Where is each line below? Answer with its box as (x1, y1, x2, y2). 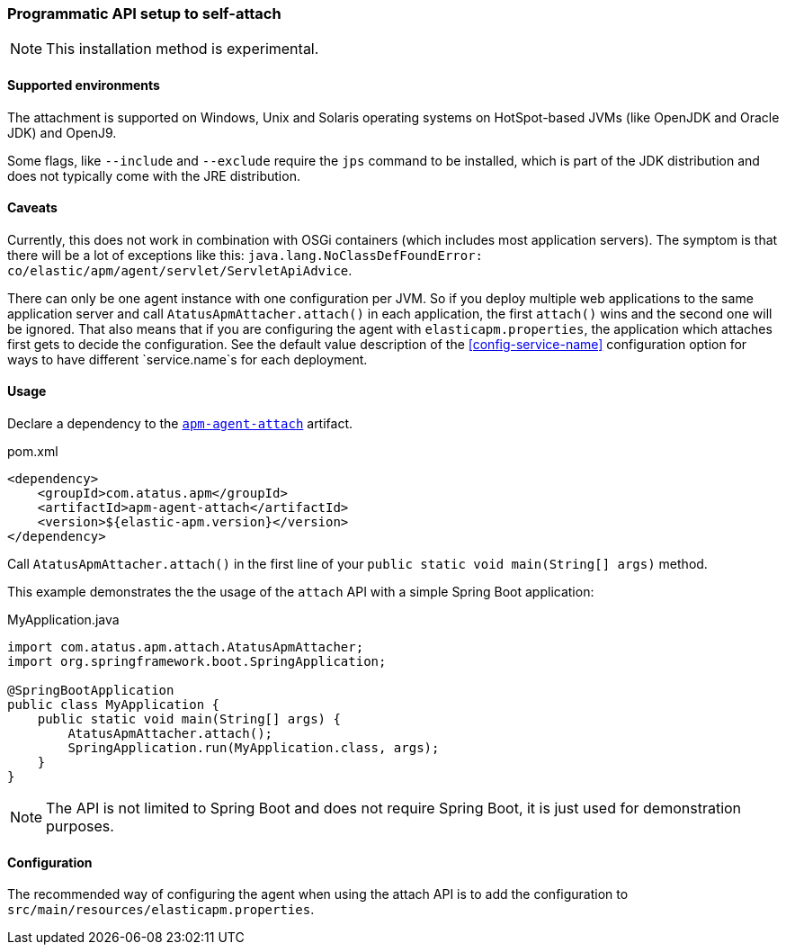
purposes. (46, 817, 114, 836)
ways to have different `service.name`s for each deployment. (7, 351, 368, 367)
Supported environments (7, 76, 160, 93)
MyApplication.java (7, 612, 120, 628)
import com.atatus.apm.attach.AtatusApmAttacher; (7, 640, 364, 655)
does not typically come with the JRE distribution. (7, 167, 300, 184)
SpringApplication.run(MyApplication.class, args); (67, 741, 440, 756)
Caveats (7, 200, 58, 216)
